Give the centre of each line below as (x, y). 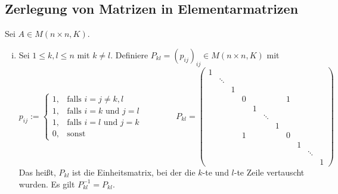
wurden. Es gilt (47, 184)
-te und (215, 172)
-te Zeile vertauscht (269, 172)
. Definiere (129, 54)
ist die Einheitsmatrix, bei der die (134, 172)
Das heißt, (37, 172)
